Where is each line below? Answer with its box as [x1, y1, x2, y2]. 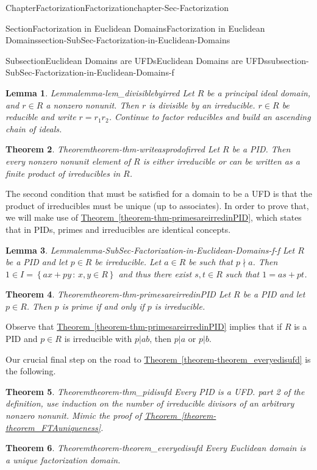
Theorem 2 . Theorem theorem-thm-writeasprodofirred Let [5, 143, 220, 155]
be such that [188, 255, 233, 268]
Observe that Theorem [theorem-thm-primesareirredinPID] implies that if [5, 320, 282, 333]
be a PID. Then [232, 143, 291, 155]
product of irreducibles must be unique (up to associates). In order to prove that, [5, 199, 309, 212]
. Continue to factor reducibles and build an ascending [109, 110, 311, 123]
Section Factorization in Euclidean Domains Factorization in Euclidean [5, 21, 265, 34]
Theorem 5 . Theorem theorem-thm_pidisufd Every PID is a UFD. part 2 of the [5, 385, 305, 397]
